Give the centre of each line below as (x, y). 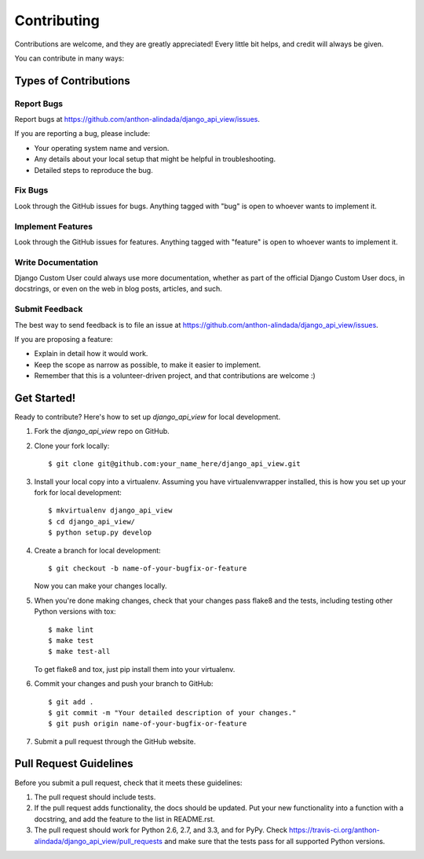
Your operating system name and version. (102, 148)
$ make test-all (79, 652)
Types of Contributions (72, 81)
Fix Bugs (31, 190)
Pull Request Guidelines (74, 764)
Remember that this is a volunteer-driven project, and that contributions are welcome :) (175, 376)
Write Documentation (56, 262)
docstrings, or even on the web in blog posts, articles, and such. (119, 289)
